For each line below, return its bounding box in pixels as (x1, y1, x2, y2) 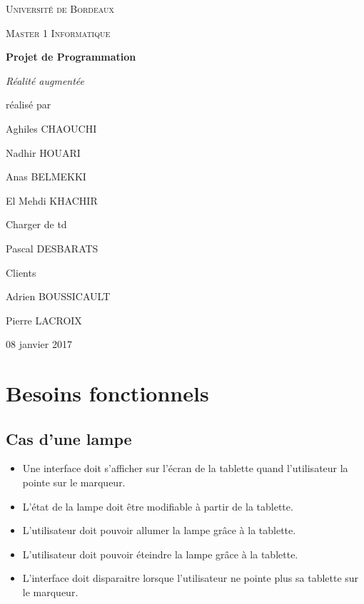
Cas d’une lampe (6, 427, 132, 449)
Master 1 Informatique (6, 25, 111, 40)
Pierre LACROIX (6, 312, 82, 327)
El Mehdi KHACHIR (6, 193, 98, 208)
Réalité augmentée (6, 73, 85, 88)
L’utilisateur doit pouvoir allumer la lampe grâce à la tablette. (22, 523, 296, 538)
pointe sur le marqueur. (22, 475, 126, 490)
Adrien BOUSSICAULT (6, 289, 111, 304)
